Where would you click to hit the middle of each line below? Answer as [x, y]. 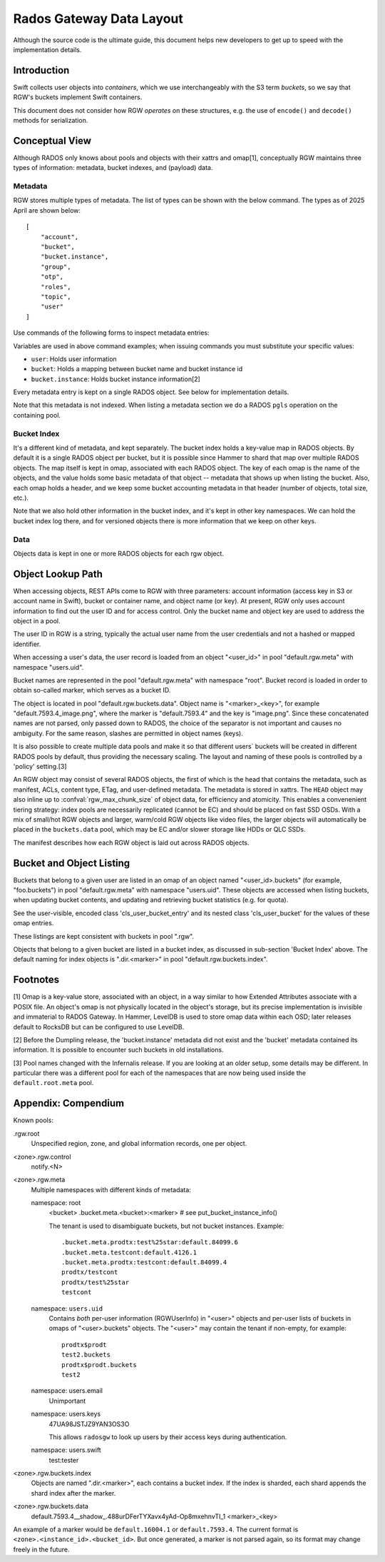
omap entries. [34, 923]
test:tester [64, 1460]
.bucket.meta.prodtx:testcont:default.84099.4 [144, 1263]
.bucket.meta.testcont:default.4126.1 [129, 1252]
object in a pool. [37, 620]
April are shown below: [47, 210]
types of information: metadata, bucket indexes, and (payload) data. [113, 168]
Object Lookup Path [58, 574]
